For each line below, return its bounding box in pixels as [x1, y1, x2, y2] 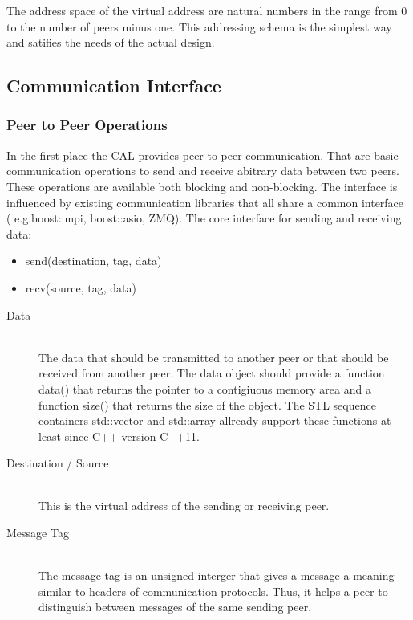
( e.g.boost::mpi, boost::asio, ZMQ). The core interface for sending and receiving [6, 210, 402, 226]
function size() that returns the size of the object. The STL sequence [38, 396, 376, 413]
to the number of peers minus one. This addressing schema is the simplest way [6, 18, 392, 35]
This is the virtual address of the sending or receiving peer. [38, 497, 330, 514]
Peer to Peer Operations [6, 115, 168, 135]
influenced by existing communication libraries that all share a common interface [6, 194, 404, 210]
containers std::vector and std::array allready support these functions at [38, 412, 391, 429]
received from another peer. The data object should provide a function [38, 365, 385, 381]
